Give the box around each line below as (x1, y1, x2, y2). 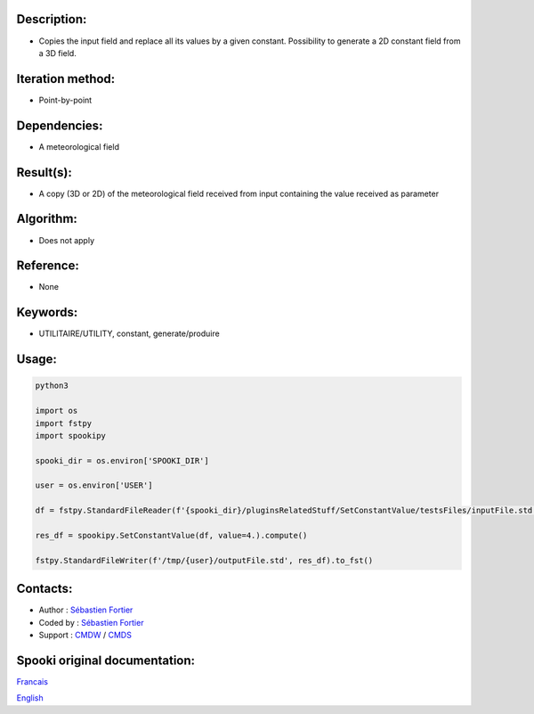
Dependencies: (16, 118, 103, 133)
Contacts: (16, 581, 73, 596)
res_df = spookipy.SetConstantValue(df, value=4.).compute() (35, 530, 308, 541)
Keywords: (16, 305, 78, 320)
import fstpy (35, 418, 93, 428)
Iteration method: (16, 71, 116, 86)
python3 (35, 381, 69, 391)
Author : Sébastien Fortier (38, 604, 133, 615)
